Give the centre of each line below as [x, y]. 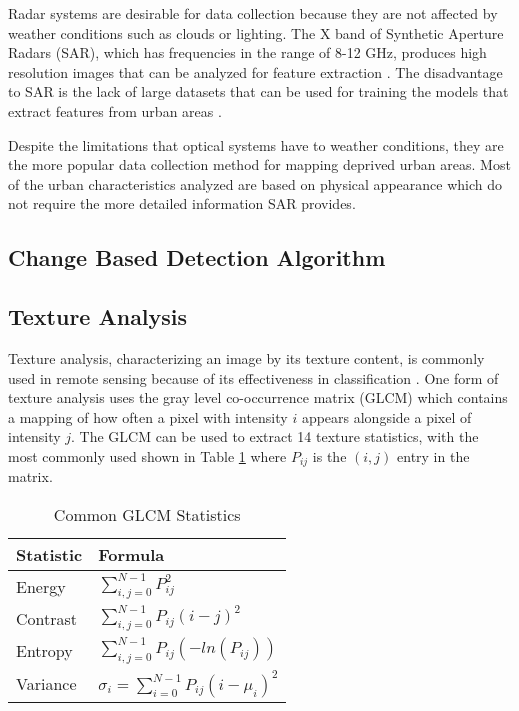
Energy [41, 586]
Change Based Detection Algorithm [197, 257]
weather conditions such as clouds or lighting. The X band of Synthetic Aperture [256, 32]
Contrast [47, 618]
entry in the [433, 455]
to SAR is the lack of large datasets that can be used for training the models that [258, 91]
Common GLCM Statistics [147, 514]
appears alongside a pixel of [386, 416]
